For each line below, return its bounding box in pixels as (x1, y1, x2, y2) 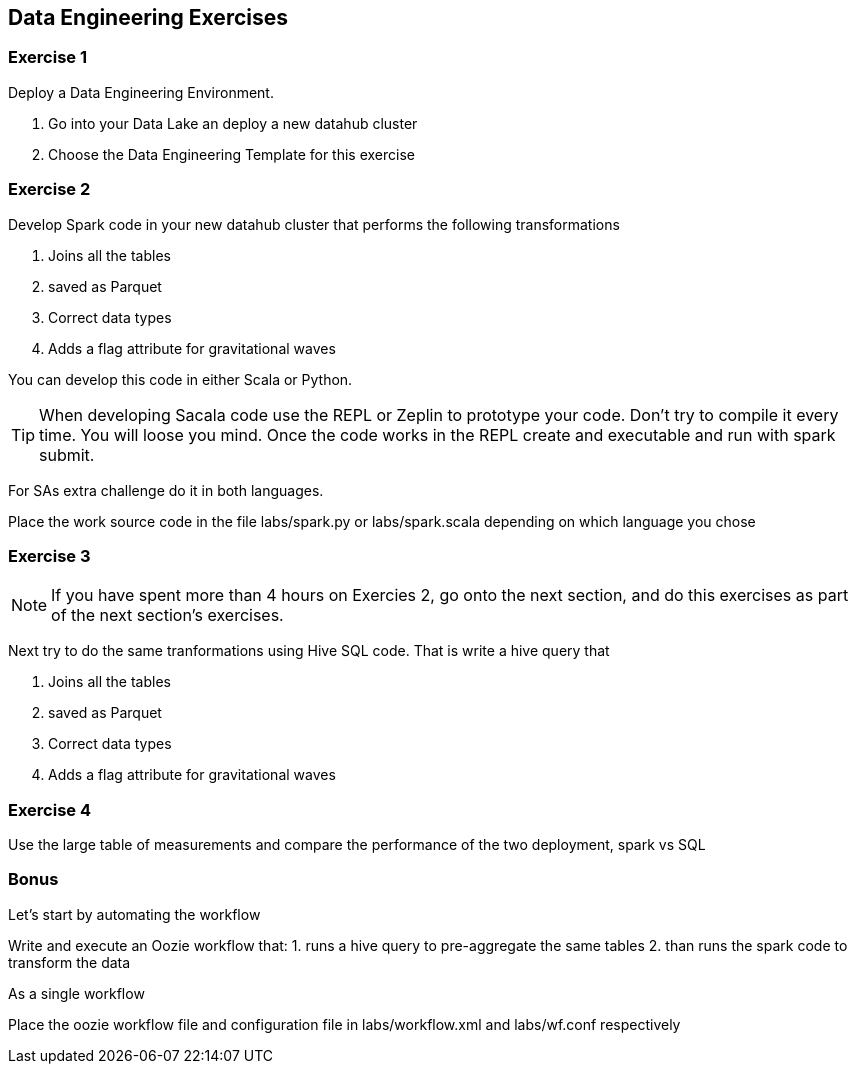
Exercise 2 (8, 179, 91, 200)
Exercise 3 (8, 545, 91, 566)
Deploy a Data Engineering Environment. (8, 83, 274, 101)
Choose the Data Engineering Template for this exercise (48, 145, 416, 163)
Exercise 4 (8, 799, 92, 820)
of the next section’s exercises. (51, 605, 284, 626)
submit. (39, 444, 95, 465)
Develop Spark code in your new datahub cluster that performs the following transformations (8, 215, 620, 233)
